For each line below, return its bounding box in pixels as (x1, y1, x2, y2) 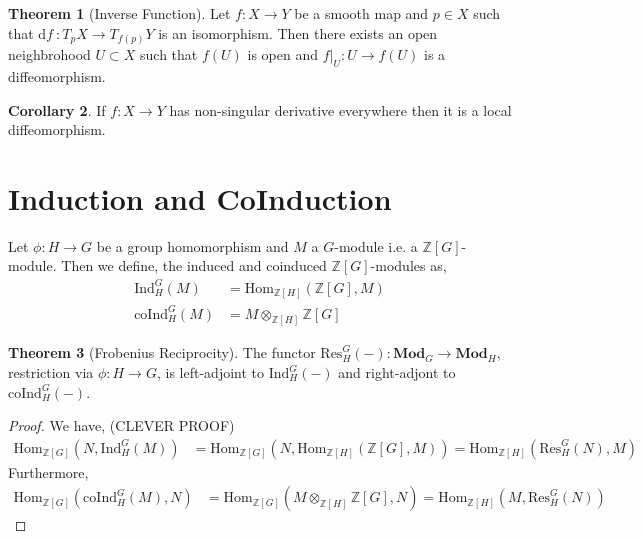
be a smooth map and (294, 3, 429, 23)
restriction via (8, 362, 94, 383)
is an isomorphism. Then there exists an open (158, 22, 438, 43)
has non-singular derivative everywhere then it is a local (169, 99, 512, 120)
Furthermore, (8, 461, 89, 482)
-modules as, (370, 255, 447, 276)
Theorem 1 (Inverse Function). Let (8, 3, 231, 23)
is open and (247, 44, 319, 65)
